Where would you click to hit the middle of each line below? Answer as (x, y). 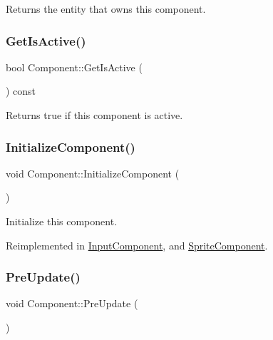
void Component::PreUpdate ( (72, 303)
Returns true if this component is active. (94, 115)
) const (21, 91)
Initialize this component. (62, 221)
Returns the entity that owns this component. (106, 9)
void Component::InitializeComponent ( (93, 173)
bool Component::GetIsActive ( (74, 67)
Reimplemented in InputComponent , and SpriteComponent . (137, 245)
